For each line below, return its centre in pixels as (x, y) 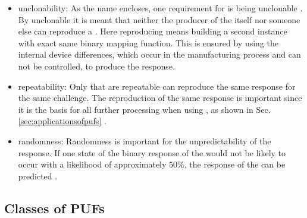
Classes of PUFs (54, 208)
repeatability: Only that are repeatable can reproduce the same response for (157, 86)
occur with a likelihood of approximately (92, 164)
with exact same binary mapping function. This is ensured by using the (148, 42)
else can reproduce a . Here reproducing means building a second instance (153, 31)
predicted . (38, 176)
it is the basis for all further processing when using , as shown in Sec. (144, 109)
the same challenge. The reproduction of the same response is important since (160, 98)
